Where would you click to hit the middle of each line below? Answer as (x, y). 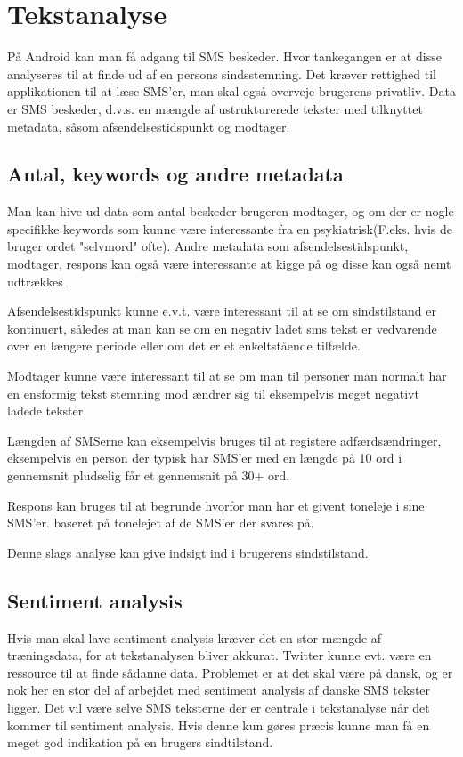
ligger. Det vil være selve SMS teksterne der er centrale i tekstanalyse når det (219, 707)
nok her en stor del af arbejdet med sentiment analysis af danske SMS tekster (219, 690)
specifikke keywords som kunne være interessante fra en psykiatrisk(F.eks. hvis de (230, 228)
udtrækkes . (39, 281)
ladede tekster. (47, 411)
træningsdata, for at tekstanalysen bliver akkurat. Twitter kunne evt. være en (219, 655)
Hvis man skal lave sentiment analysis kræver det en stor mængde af (195, 637)
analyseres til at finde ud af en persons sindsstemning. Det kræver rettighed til (222, 73)
